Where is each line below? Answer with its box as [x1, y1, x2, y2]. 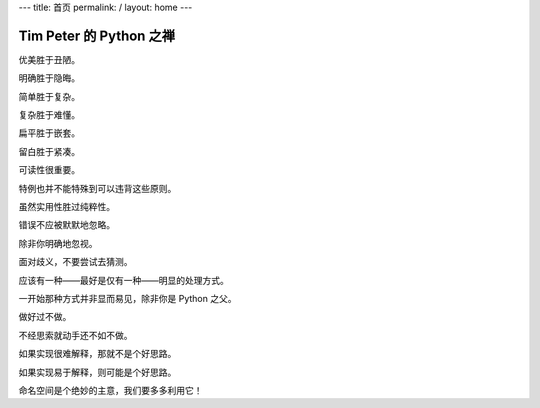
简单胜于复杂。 [18, 90, 80, 102]
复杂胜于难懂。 [18, 109, 80, 121]
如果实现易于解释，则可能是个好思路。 [18, 366, 177, 378]
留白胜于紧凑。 [18, 145, 80, 157]
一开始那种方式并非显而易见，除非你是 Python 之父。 [18, 292, 237, 304]
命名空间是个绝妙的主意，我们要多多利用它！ [18, 384, 203, 396]
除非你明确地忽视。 [18, 237, 98, 249]
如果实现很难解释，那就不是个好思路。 [18, 348, 177, 360]
